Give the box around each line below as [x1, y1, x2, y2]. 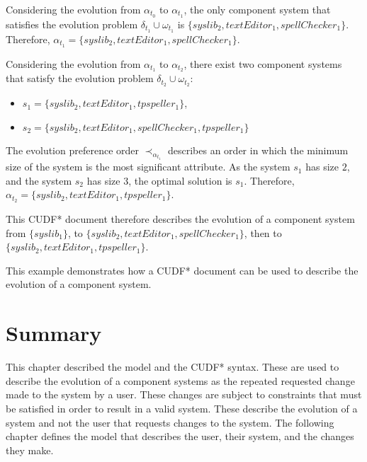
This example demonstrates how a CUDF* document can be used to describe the [6, 262, 358, 277]
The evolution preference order [6, 142, 139, 157]
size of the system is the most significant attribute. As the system [6, 159, 290, 174]
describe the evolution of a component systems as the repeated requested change [6, 373, 355, 388]
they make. [6, 442, 54, 457]
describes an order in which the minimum [167, 142, 349, 157]
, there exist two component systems [183, 56, 342, 71]
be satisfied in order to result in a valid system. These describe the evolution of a [6, 400, 358, 415]
